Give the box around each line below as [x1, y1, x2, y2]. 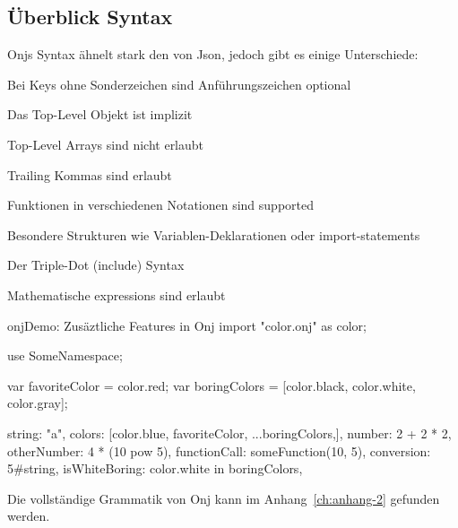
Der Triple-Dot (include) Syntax [7, 255, 185, 274]
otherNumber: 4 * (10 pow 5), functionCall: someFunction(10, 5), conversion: [7, 441, 431, 460]
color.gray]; [7, 394, 68, 412]
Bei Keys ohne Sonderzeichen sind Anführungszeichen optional [7, 74, 351, 93]
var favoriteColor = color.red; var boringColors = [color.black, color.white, [7, 376, 416, 394]
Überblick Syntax [7, 3, 173, 30]
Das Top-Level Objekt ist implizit [7, 105, 193, 124]
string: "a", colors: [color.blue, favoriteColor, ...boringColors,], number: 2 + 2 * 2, [7, 423, 452, 442]
